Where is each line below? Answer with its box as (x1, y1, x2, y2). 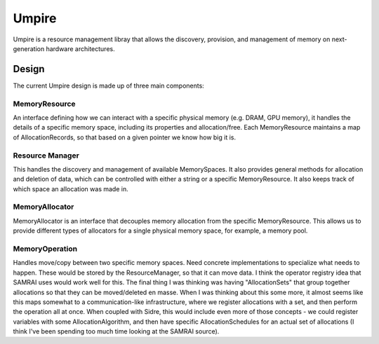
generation (13, 44, 45, 53)
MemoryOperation (13, 244, 77, 254)
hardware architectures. (46, 44, 115, 53)
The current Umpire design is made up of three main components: (13, 81, 205, 90)
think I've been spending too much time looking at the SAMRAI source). (13, 327, 220, 336)
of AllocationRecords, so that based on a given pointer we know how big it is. (13, 133, 237, 142)
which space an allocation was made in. (13, 184, 129, 193)
